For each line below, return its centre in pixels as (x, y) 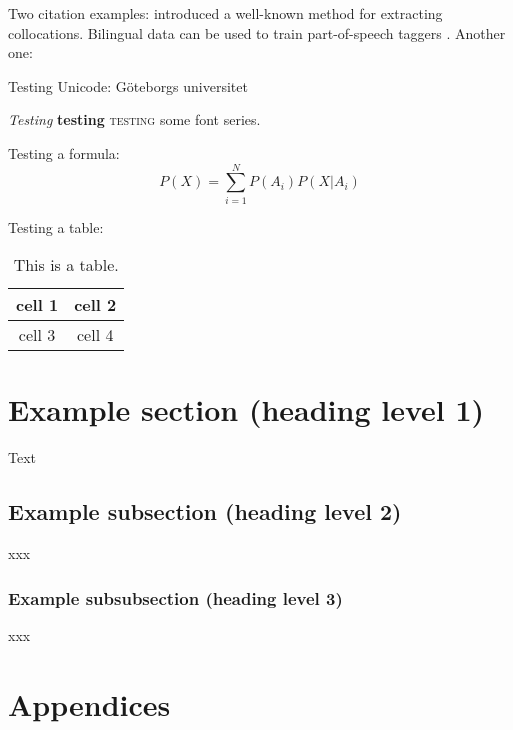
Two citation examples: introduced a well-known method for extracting (225, 13)
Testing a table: (56, 226)
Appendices (89, 703)
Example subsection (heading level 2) (205, 511)
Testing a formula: (64, 152)
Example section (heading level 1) (246, 409)
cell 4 (95, 335)
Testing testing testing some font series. (134, 119)
